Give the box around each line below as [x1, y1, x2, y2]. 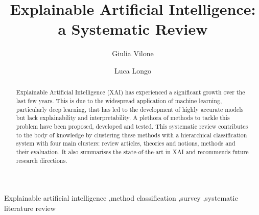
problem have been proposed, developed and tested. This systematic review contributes [16, 122, 248, 130]
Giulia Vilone [112, 48, 154, 59]
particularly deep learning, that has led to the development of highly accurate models [16, 105, 244, 113]
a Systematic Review [58, 18, 208, 39]
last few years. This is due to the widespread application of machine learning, [16, 96, 222, 105]
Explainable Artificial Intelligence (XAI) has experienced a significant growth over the [16, 88, 245, 97]
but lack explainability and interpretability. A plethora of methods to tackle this [16, 113, 230, 122]
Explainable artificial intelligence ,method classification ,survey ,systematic [4, 193, 238, 203]
